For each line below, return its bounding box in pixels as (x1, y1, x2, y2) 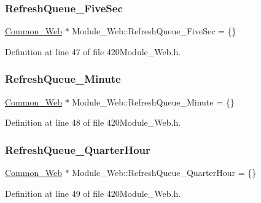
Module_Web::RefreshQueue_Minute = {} (72, 95, 235, 108)
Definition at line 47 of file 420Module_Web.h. (5, 45, 181, 58)
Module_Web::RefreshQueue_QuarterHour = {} (72, 166, 257, 179)
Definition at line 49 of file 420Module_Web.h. (5, 186, 181, 199)
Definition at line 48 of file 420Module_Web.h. (5, 116, 181, 129)
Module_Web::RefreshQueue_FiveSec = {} (72, 25, 236, 37)
